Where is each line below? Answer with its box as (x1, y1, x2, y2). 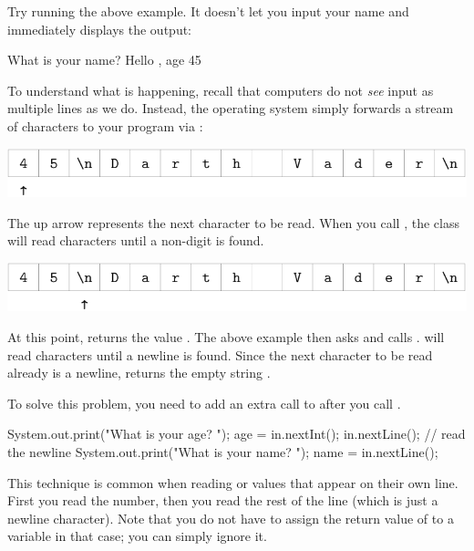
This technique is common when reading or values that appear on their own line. (7, 473, 459, 492)
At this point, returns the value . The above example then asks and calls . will (7, 327, 445, 346)
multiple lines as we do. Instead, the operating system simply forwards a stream (7, 99, 454, 118)
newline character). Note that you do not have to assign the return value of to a (7, 508, 454, 527)
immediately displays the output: (7, 19, 192, 38)
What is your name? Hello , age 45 (7, 50, 201, 69)
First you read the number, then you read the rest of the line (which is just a (7, 491, 438, 510)
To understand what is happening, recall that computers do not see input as (7, 80, 434, 99)
